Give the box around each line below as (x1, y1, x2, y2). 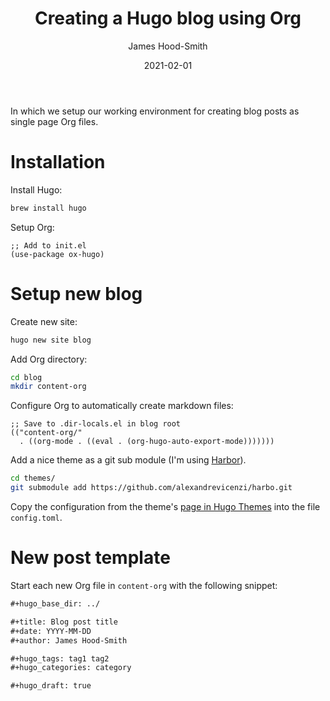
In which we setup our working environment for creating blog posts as (10, 105, 300, 117)
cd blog (10, 372, 43, 382)
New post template (10, 547, 171, 569)
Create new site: (10, 315, 78, 327)
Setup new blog (10, 282, 143, 305)
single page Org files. (10, 115, 99, 127)
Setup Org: (10, 221, 55, 233)
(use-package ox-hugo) (10, 249, 105, 259)
